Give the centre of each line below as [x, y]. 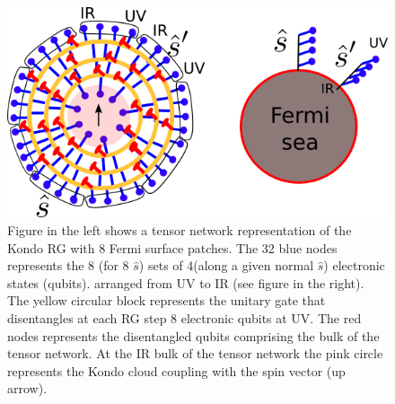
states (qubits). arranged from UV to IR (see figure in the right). [186, 282]
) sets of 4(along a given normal [226, 265]
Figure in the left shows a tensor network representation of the [180, 229]
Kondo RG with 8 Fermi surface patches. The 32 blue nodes [172, 247]
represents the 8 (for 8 [68, 265]
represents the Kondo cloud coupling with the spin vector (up [176, 370]
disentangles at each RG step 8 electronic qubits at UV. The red [184, 317]
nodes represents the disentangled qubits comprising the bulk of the [193, 335]
